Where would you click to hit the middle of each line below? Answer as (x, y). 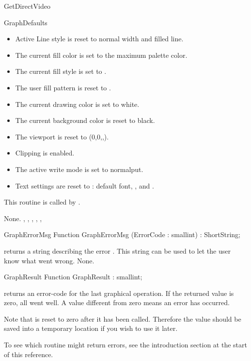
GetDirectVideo (27, 6)
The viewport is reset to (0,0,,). (62, 136)
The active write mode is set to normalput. (79, 169)
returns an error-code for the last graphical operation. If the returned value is (119, 293)
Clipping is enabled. (45, 153)
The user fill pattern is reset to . (63, 87)
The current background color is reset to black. (85, 120)
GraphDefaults (26, 22)
